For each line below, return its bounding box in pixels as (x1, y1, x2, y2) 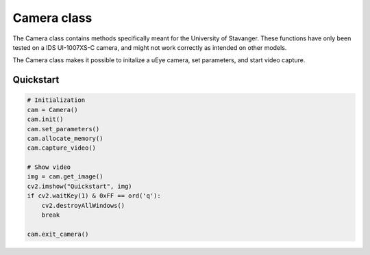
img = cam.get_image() (27, 173, 103, 180)
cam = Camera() (27, 106, 78, 113)
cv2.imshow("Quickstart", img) (27, 182, 133, 190)
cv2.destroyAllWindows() (41, 202, 125, 209)
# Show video (27, 163, 71, 171)
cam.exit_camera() (27, 230, 89, 238)
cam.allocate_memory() (27, 134, 103, 142)
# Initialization (27, 96, 86, 104)
